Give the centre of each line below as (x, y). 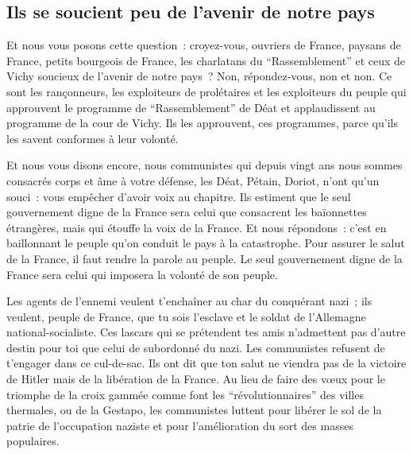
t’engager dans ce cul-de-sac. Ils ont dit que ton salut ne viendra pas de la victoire (206, 363)
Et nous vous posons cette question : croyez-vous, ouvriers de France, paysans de (204, 45)
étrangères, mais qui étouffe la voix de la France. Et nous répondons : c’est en (197, 227)
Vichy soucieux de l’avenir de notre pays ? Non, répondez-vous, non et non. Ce (199, 76)
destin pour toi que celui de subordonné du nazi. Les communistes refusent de (196, 347)
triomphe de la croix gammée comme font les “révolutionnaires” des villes (185, 394)
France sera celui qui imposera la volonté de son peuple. (142, 274)
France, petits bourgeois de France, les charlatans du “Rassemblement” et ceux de (206, 60)
